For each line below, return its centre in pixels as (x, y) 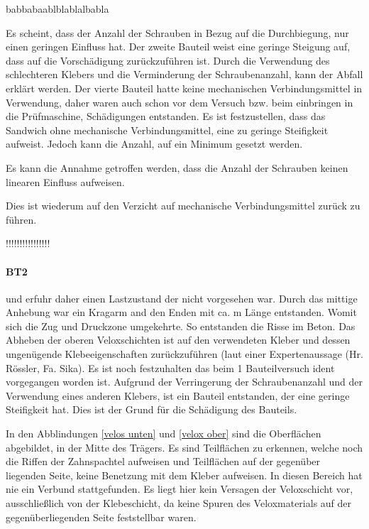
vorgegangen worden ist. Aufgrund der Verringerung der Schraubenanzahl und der (184, 382)
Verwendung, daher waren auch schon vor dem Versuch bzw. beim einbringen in (180, 102)
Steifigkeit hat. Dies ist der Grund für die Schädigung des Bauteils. (152, 409)
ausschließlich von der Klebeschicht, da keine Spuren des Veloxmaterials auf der (179, 503)
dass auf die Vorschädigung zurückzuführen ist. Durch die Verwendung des (168, 60)
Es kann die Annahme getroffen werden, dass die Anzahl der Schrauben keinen (177, 167)
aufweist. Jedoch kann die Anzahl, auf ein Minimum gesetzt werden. (154, 144)
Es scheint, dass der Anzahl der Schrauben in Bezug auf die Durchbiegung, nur (177, 32)
